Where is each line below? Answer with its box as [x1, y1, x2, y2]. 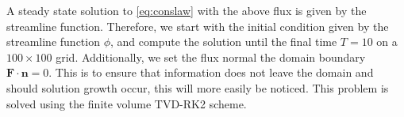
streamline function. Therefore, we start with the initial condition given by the [6, 17, 389, 34]
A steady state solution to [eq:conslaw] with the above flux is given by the [6, 2, 367, 18]
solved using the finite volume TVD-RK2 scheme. [6, 95, 247, 111]
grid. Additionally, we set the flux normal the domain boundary [56, 48, 366, 65]
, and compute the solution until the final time [110, 33, 337, 50]
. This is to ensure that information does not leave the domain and [48, 64, 374, 81]
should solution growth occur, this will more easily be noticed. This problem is [6, 79, 389, 96]
